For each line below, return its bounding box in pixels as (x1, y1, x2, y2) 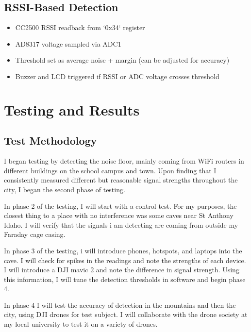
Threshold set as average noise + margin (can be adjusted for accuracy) (15, 55, 230, 65)
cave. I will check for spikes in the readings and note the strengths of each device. (4, 255, 246, 265)
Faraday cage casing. (4, 229, 66, 239)
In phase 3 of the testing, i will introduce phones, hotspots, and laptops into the (4, 245, 242, 255)
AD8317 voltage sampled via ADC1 (15, 38, 121, 49)
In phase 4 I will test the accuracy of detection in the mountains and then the (4, 299, 236, 310)
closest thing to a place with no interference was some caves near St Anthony (4, 210, 234, 220)
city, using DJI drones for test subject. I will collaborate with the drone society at (4, 309, 248, 319)
